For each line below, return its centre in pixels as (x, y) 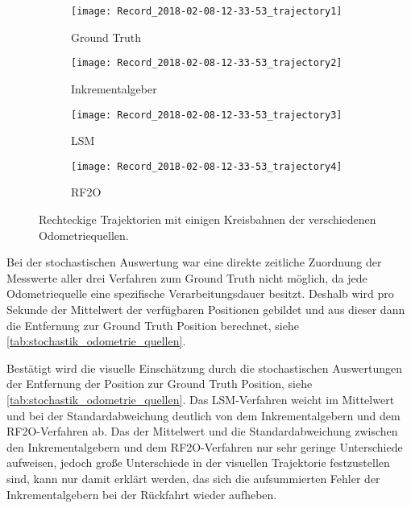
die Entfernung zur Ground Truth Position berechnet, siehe (153, 325)
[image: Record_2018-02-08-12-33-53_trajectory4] (207, 166)
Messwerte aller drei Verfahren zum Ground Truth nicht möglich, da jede (187, 277)
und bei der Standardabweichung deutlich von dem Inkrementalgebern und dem (203, 415)
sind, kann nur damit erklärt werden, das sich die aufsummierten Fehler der (193, 478)
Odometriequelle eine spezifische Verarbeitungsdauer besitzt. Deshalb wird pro (200, 293)
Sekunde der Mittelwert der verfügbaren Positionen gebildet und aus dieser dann (206, 309)
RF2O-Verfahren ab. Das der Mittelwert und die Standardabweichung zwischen (202, 431)
